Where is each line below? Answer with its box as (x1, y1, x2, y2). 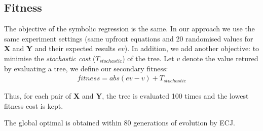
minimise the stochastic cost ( (4, 53, 96, 63)
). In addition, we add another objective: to (124, 43, 259, 54)
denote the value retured (182, 53, 258, 63)
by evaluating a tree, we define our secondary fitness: (4, 63, 168, 73)
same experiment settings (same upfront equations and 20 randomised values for (4, 33, 253, 43)
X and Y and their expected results (4, 43, 116, 54)
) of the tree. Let (122, 53, 174, 63)
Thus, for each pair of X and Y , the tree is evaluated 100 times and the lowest (4, 91, 249, 101)
